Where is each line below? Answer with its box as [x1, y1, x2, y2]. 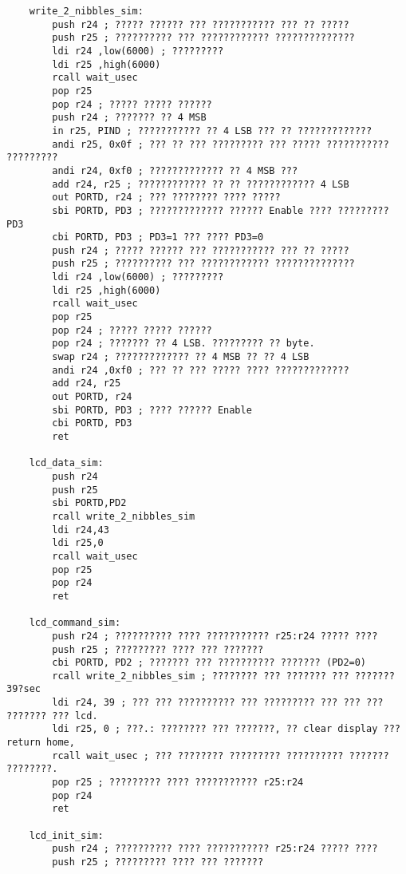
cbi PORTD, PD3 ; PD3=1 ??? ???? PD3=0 [52, 231, 264, 243]
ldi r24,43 [52, 524, 109, 536]
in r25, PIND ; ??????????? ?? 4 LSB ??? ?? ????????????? [52, 125, 372, 136]
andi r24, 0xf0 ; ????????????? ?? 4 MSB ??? [52, 164, 298, 176]
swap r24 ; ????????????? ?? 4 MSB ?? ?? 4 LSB [52, 351, 309, 363]
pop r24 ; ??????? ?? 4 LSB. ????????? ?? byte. [52, 338, 315, 350]
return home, [6, 737, 75, 749]
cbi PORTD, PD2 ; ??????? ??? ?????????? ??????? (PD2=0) [52, 657, 367, 669]
